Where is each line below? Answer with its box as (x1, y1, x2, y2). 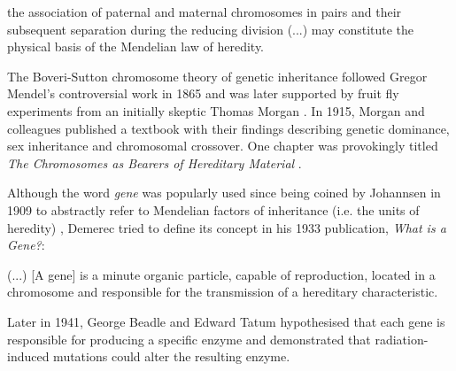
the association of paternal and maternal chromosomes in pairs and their (7, 3, 402, 20)
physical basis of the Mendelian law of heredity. (7, 37, 265, 56)
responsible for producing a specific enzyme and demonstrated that (7, 329, 371, 348)
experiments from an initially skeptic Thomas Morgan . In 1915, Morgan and (7, 101, 425, 120)
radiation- (375, 329, 429, 348)
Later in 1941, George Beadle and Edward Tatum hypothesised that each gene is (7, 312, 445, 330)
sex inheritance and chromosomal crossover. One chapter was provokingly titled (7, 136, 438, 155)
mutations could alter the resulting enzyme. (53, 347, 290, 366)
